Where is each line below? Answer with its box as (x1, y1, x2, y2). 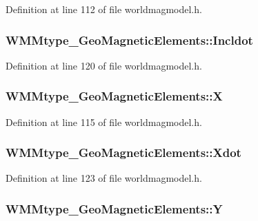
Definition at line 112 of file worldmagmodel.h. (6, 2, 202, 16)
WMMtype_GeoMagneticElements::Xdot (6, 144, 241, 161)
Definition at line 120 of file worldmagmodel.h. (6, 58, 202, 72)
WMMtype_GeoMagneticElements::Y (6, 200, 223, 217)
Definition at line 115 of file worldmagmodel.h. (6, 114, 202, 129)
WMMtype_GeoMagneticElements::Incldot (6, 31, 253, 48)
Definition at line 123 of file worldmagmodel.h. (6, 171, 202, 185)
